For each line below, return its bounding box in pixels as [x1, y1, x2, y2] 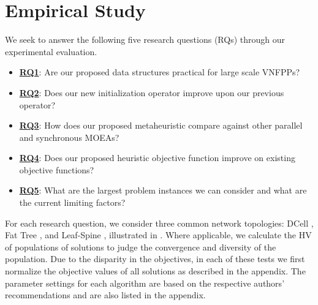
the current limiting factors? [19, 196, 126, 209]
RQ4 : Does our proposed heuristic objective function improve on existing [19, 151, 295, 164]
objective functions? [19, 163, 94, 176]
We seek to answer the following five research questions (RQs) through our [5, 33, 285, 46]
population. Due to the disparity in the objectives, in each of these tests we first [5, 252, 305, 265]
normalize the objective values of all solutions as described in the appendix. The [5, 265, 306, 277]
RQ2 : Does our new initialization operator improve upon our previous [19, 86, 284, 99]
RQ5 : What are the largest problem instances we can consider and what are [19, 184, 307, 197]
